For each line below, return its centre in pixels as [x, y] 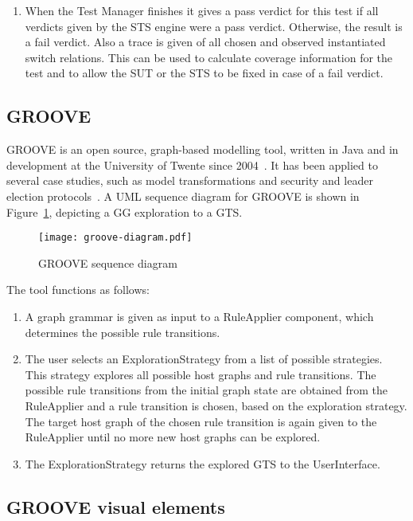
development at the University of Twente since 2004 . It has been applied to [192, 165]
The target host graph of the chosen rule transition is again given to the [201, 421]
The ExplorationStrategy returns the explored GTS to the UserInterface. [203, 463]
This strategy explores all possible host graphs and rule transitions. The [201, 374]
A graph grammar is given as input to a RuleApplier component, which [199, 316]
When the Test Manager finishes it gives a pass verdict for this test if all [202, 10]
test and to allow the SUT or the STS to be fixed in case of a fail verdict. [204, 73]
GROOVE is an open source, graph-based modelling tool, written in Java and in [203, 149]
